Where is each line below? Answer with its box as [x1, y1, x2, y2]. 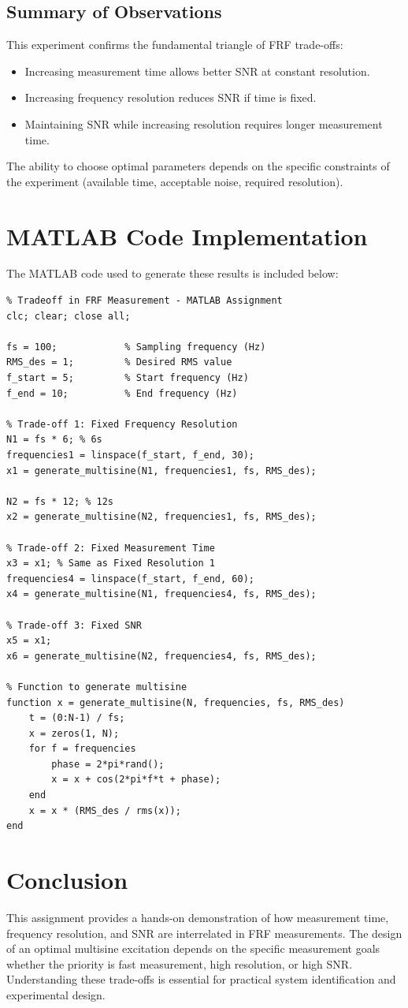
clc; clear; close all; [6, 310, 131, 322]
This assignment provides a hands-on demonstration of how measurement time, [6, 909, 389, 925]
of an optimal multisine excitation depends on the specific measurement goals [6, 940, 380, 957]
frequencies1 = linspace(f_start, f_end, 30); [6, 450, 254, 461]
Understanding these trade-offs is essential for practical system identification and [6, 971, 396, 987]
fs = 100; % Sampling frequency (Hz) [6, 341, 266, 353]
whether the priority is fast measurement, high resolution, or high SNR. [6, 955, 353, 972]
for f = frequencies [28, 743, 136, 755]
